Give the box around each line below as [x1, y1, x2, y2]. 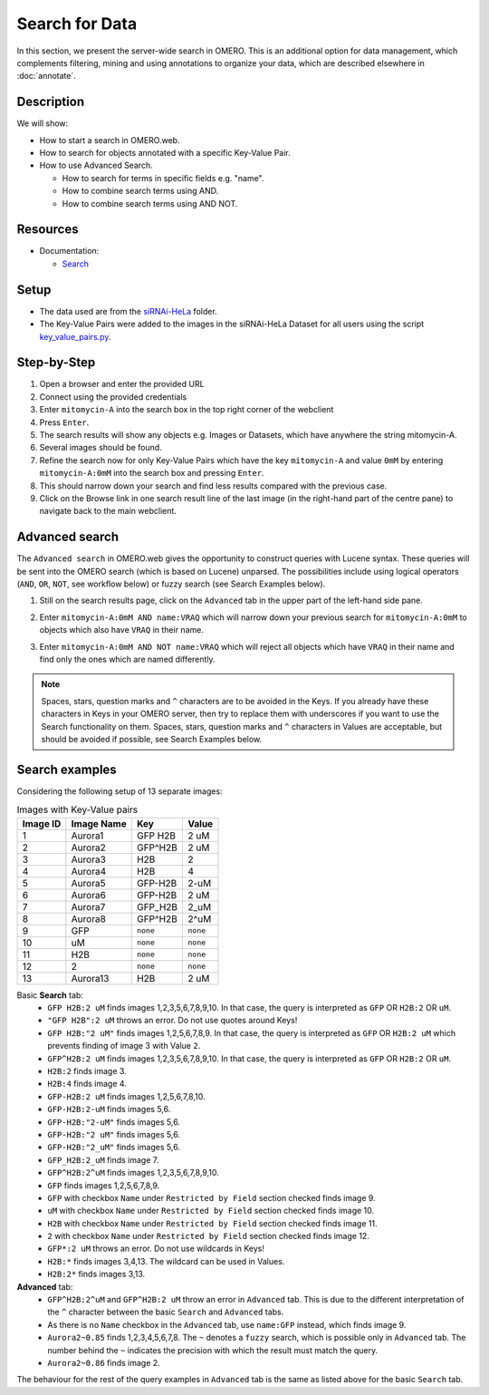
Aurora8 [71, 912, 106, 925]
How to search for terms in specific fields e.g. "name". [62, 172, 264, 183]
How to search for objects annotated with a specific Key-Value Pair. [39, 148, 292, 159]
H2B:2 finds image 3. [47, 1065, 127, 1076]
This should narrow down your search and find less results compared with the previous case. [39, 480, 388, 491]
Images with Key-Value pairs [16, 803, 139, 816]
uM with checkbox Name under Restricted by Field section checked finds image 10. [47, 1206, 375, 1216]
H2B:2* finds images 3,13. [47, 1269, 146, 1280]
